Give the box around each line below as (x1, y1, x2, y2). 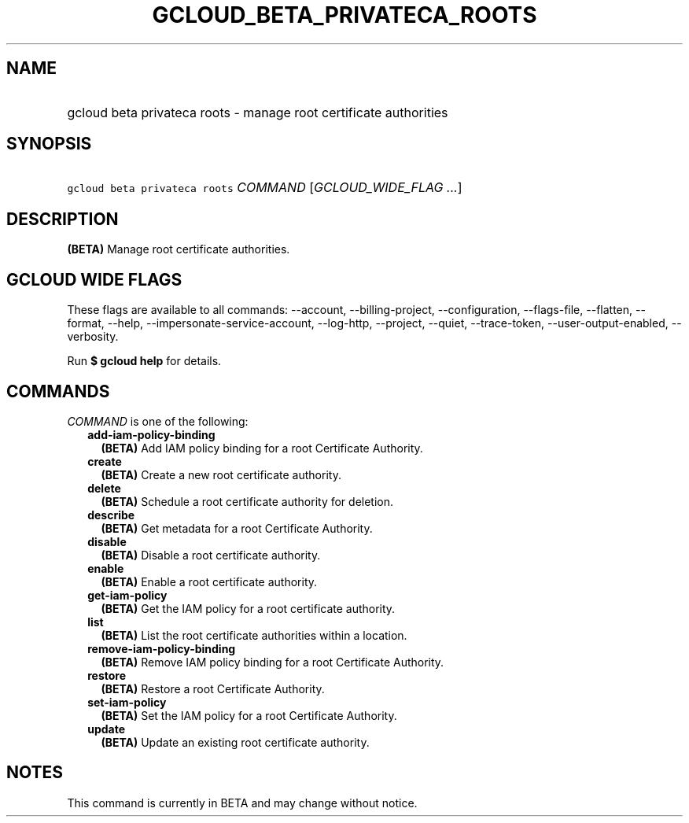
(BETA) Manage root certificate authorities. (67, 242, 290, 256)
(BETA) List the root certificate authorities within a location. (101, 628, 407, 642)
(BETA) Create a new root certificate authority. (101, 467, 341, 482)
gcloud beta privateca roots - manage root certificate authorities (67, 104, 448, 120)
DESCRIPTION (6, 209, 119, 229)
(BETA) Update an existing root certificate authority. (101, 735, 370, 749)
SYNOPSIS (6, 134, 92, 154)
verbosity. (67, 330, 119, 344)
